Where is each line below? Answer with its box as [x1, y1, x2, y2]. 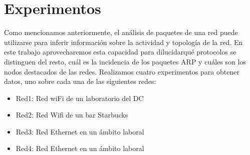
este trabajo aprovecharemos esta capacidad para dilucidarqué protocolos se [4, 46, 236, 57]
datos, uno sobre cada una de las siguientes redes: [4, 76, 156, 86]
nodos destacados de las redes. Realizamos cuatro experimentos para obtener [4, 66, 239, 76]
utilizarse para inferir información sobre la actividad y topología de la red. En [4, 36, 243, 47]
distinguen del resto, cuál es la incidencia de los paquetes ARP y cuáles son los [4, 56, 246, 66]
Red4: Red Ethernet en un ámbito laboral [16, 143, 144, 153]
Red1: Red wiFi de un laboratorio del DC [16, 92, 144, 103]
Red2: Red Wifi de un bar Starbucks [16, 109, 128, 120]
